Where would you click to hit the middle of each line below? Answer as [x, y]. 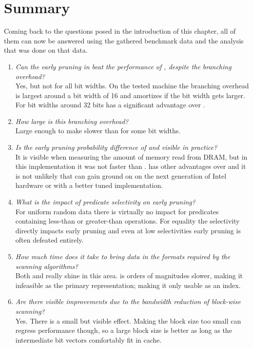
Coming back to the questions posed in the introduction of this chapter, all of [120, 31]
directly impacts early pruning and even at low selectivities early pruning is [128, 230]
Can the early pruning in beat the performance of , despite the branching [123, 66]
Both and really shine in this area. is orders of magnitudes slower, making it [129, 276]
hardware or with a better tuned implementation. [89, 185]
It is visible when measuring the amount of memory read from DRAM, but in [131, 156]
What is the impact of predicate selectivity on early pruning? [105, 202]
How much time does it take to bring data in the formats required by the [123, 256]
